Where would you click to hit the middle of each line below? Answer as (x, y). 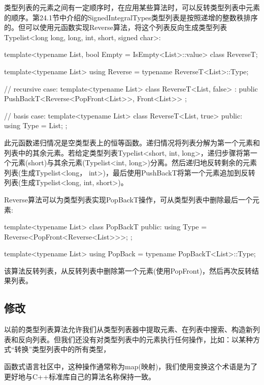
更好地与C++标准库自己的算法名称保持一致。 (80, 376)
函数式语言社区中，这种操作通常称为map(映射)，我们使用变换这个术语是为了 (131, 366)
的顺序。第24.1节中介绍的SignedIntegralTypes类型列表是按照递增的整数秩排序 (131, 17)
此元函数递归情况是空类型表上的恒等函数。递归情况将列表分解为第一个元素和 (132, 142)
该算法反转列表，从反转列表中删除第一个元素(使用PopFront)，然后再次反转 (128, 270)
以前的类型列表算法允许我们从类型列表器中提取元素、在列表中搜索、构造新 (128, 329)
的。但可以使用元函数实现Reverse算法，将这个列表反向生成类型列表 (115, 27)
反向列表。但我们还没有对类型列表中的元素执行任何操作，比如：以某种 (135, 339)
